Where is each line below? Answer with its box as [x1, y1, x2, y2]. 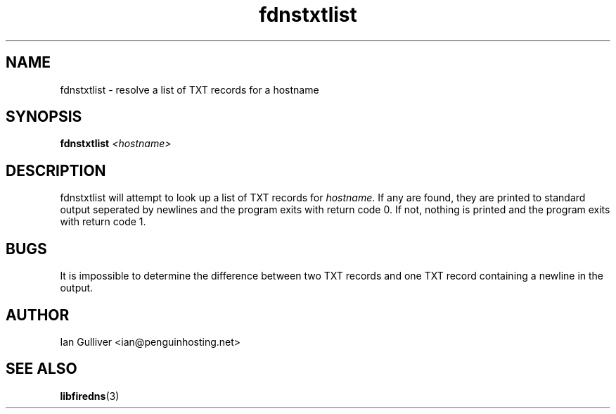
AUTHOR [6, 306, 70, 324]
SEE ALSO [6, 360, 77, 378]
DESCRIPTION [6, 161, 106, 180]
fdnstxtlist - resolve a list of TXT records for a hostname [60, 83, 319, 96]
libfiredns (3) [60, 389, 120, 402]
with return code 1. [60, 215, 146, 228]
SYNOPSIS [6, 108, 82, 126]
